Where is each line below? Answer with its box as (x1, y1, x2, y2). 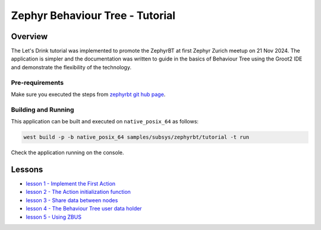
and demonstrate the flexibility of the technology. (11, 63, 132, 71)
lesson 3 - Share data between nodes (26, 196, 118, 204)
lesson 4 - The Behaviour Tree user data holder (26, 205, 142, 212)
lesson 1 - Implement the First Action (26, 180, 116, 187)
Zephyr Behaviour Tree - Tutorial (11, 9, 175, 22)
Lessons (11, 164, 43, 174)
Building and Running (11, 106, 74, 114)
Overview (11, 31, 48, 41)
